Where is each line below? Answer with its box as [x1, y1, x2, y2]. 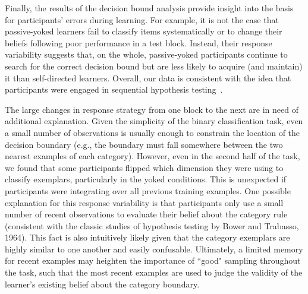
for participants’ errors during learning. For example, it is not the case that [5, 13, 279, 26]
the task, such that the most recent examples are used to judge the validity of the [5, 266, 303, 279]
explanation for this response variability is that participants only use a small [5, 196, 284, 208]
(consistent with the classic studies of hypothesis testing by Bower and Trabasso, [5, 219, 299, 232]
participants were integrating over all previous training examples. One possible [5, 184, 291, 197]
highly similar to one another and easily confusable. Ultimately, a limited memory [5, 242, 303, 255]
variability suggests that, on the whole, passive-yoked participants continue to [5, 48, 288, 61]
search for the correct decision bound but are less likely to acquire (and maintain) [5, 59, 303, 72]
